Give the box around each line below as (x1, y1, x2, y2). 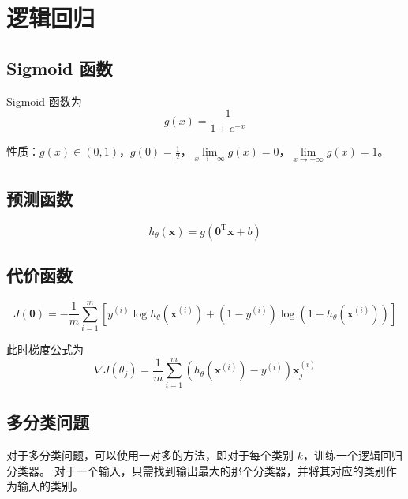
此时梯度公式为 (6, 340, 84, 357)
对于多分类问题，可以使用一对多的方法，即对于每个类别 (6, 446, 294, 463)
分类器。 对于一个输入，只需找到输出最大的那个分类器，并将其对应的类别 (6, 462, 386, 478)
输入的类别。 (17, 478, 84, 494)
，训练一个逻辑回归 (302, 446, 402, 463)
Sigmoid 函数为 (6, 92, 82, 109)
